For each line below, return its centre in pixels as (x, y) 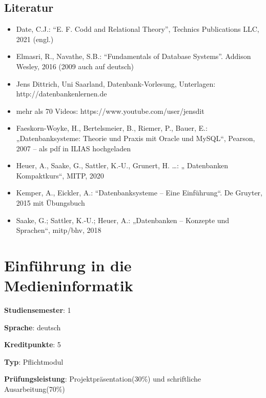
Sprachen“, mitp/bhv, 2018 (59, 230)
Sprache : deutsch (33, 327)
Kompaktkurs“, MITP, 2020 (60, 175)
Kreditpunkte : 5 (33, 344)
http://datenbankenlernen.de (62, 94)
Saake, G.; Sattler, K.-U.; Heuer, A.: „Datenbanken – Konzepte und (123, 220)
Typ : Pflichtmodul (34, 361)
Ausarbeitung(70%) (35, 389)
